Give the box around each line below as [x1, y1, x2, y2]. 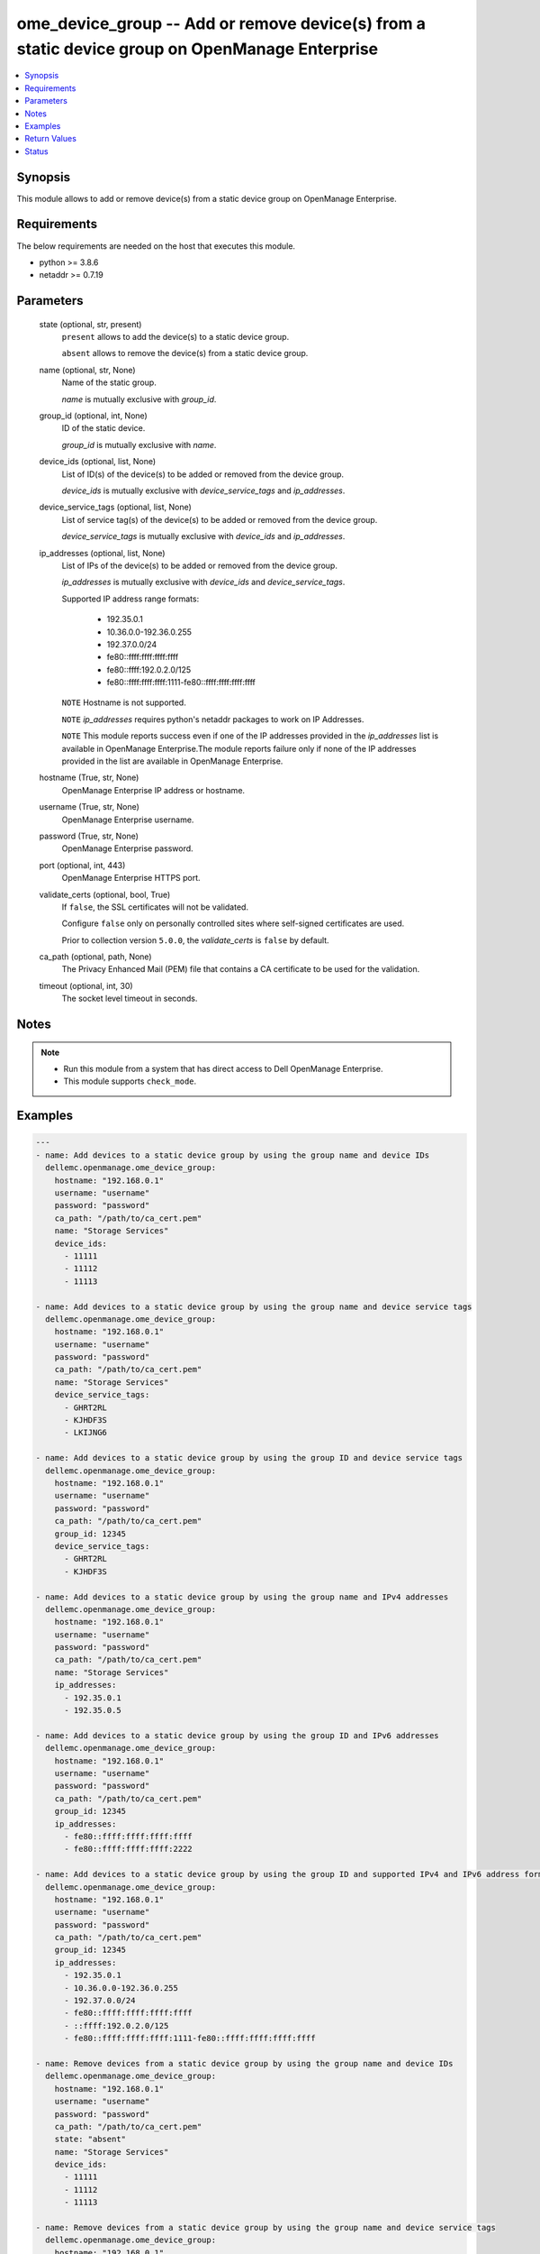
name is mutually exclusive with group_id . [61, 393, 217, 405]
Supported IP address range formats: [61, 593, 200, 604]
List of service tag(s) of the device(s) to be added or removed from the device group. [61, 514, 378, 525]
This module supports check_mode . [63, 1076, 197, 1086]
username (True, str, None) [39, 802, 139, 812]
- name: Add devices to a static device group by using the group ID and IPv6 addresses [35, 1730, 440, 1740]
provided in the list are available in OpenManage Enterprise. [61, 756, 283, 766]
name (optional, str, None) [39, 364, 136, 375]
